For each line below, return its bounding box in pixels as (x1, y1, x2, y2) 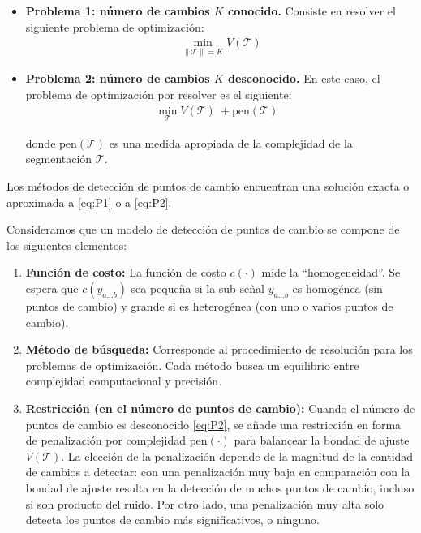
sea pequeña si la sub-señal (131, 280, 264, 297)
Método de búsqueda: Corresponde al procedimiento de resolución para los (25, 341, 413, 358)
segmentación (25, 150, 92, 167)
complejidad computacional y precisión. (25, 372, 222, 389)
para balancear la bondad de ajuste (234, 432, 410, 449)
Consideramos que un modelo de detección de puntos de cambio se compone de (6, 221, 400, 238)
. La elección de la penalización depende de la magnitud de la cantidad (61, 447, 414, 464)
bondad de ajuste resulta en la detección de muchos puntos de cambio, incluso (25, 479, 415, 496)
